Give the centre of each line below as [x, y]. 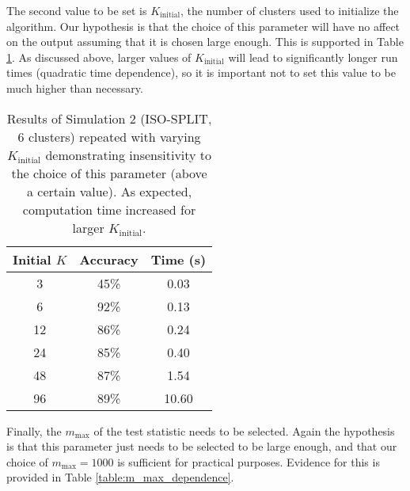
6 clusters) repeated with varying [109, 136]
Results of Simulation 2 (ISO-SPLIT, [109, 118]
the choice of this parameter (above [109, 173]
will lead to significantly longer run [313, 57]
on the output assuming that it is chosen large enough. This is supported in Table [205, 42]
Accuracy [109, 259]
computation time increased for [109, 209]
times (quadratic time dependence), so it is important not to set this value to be [201, 72]
